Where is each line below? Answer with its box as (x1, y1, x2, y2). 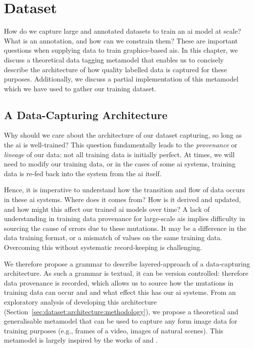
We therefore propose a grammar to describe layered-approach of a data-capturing (4, 258, 250, 268)
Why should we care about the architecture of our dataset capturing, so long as (4, 130, 242, 140)
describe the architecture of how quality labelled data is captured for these (4, 64, 227, 74)
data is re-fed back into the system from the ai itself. (4, 168, 162, 178)
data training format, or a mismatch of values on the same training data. (4, 232, 222, 243)
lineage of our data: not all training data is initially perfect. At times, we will (4, 149, 235, 159)
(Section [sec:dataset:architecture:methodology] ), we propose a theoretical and (4, 306, 238, 316)
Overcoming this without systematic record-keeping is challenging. (4, 242, 202, 252)
